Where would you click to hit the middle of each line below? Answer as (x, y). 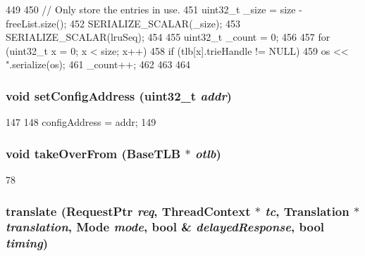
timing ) (27, 243)
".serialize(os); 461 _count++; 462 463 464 (98, 64)
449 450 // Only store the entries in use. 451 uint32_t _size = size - (154, 9)
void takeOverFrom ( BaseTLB (93, 153)
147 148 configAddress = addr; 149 (81, 122)
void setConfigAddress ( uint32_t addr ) (119, 95)
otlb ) (208, 153)
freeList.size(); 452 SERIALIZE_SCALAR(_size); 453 (123, 23)
